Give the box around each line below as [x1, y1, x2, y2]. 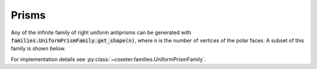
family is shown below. [11, 45, 66, 52]
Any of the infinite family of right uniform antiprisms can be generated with [11, 29, 192, 36]
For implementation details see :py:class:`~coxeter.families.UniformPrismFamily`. [11, 56, 207, 63]
